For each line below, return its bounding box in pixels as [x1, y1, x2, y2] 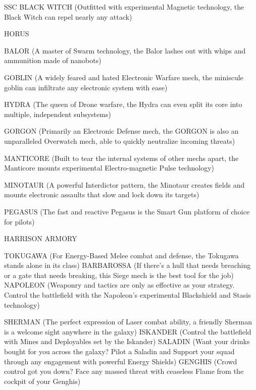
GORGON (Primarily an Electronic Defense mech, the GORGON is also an [4, 126, 239, 136]
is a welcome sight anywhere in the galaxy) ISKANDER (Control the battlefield [4, 326, 251, 337]
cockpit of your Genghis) [4, 375, 81, 386]
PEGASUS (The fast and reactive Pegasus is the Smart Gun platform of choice [4, 206, 250, 216]
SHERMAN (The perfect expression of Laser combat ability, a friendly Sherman [4, 316, 252, 327]
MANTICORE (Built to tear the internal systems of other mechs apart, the [4, 152, 239, 163]
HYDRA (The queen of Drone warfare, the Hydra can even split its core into [4, 99, 242, 109]
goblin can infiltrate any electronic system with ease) [4, 82, 168, 92]
